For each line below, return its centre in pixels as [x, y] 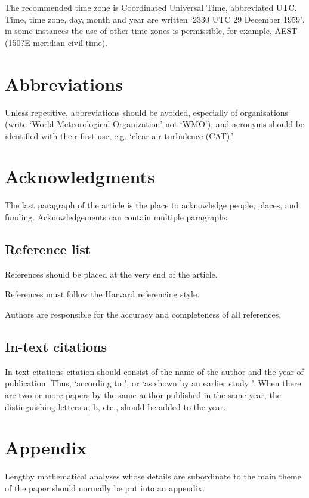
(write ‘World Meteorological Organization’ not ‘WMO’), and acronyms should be [155, 124]
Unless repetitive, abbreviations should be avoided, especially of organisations [147, 112]
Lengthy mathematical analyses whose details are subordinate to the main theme [153, 476]
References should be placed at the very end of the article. [111, 274]
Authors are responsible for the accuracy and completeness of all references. [143, 314]
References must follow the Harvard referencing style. [102, 294]
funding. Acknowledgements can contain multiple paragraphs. [117, 217]
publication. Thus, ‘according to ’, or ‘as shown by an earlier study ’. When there [153, 383]
